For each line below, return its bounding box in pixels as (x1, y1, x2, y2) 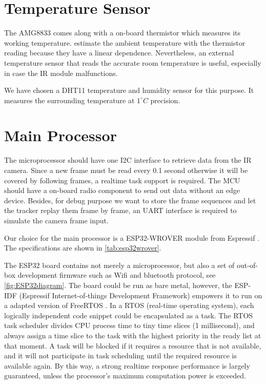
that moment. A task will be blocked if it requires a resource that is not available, (4, 340, 261, 351)
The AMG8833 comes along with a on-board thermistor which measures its (4, 27, 241, 38)
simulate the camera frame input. (4, 215, 109, 225)
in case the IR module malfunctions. (4, 67, 118, 78)
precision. (150, 94, 180, 105)
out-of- (237, 259, 258, 270)
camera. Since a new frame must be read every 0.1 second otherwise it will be (4, 165, 248, 175)
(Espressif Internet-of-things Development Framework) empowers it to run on (19, 290, 262, 300)
